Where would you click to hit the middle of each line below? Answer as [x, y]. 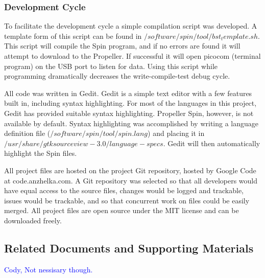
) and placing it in [176, 133]
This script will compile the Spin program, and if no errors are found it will [122, 46]
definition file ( [27, 133]
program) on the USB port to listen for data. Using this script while [111, 66]
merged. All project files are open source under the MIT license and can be [122, 210]
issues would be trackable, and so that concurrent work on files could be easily [127, 200]
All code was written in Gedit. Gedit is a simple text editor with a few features [128, 93]
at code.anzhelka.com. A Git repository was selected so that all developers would [131, 180]
